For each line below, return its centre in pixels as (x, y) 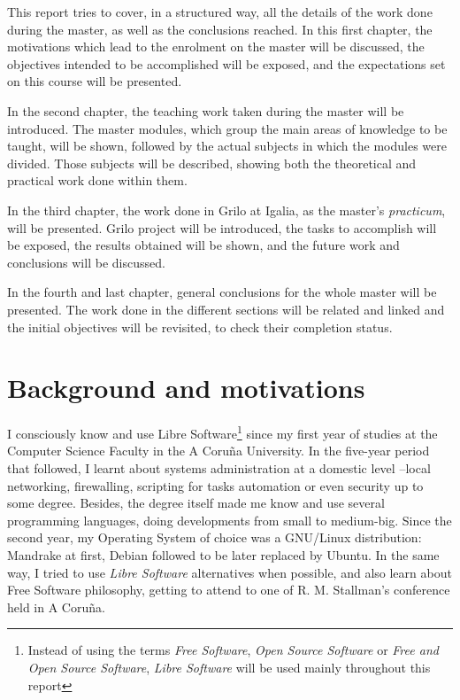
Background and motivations (186, 388)
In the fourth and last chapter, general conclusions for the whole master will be (222, 292)
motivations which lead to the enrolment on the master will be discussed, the (216, 47)
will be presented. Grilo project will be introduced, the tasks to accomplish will (222, 227)
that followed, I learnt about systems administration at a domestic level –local (219, 468)
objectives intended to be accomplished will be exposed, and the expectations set (226, 63)
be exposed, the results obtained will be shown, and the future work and (203, 245)
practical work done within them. (97, 180)
